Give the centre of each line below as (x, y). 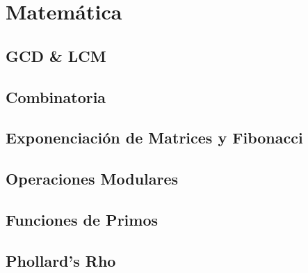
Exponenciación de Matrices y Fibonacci (154, 138)
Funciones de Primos (82, 219)
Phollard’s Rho (61, 260)
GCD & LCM (56, 55)
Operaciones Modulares (92, 179)
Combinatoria (56, 96)
